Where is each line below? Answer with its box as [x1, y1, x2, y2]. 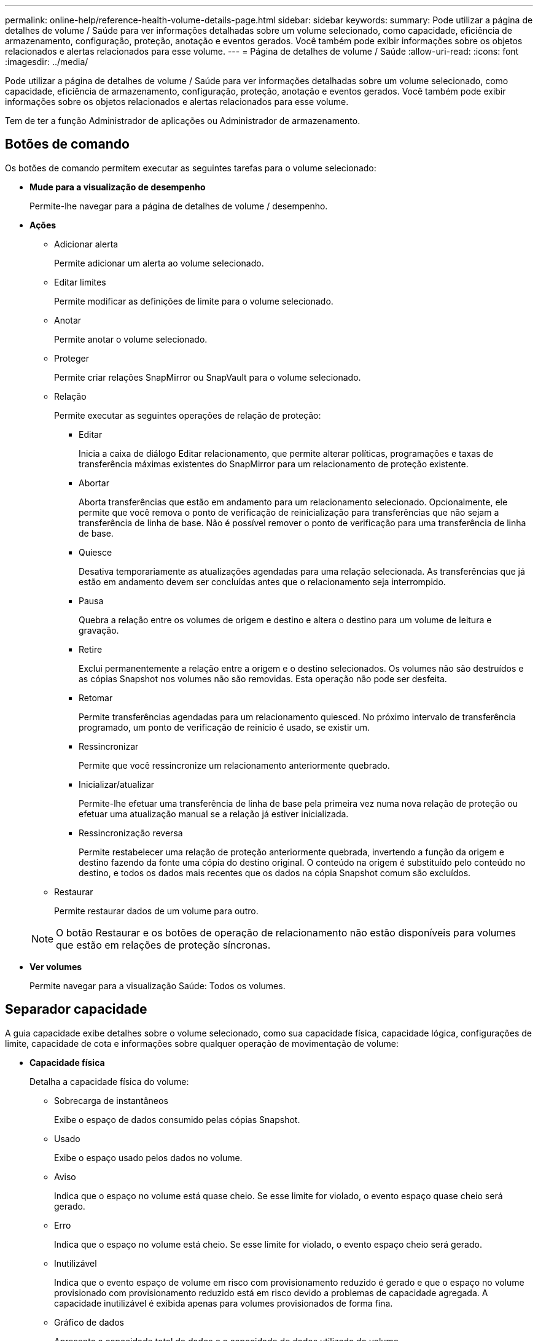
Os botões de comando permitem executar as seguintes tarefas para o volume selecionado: [5, 162, 376, 173]
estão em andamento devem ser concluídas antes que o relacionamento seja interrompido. [79, 576, 446, 587]
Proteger [54, 352, 89, 363]
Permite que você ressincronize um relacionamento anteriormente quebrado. [79, 760, 390, 771]
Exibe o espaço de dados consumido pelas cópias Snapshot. [54, 1114, 300, 1125]
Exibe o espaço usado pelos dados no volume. [54, 1152, 243, 1163]
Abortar [79, 477, 109, 488]
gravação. [79, 624, 119, 636]
